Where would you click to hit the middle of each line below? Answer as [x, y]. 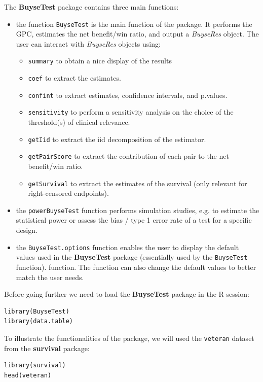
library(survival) [35, 366]
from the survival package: [47, 348]
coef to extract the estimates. [74, 78]
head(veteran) [28, 375]
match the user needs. [50, 277]
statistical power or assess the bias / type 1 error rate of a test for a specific [134, 220]
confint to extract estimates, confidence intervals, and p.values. [128, 95]
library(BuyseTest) [37, 311]
